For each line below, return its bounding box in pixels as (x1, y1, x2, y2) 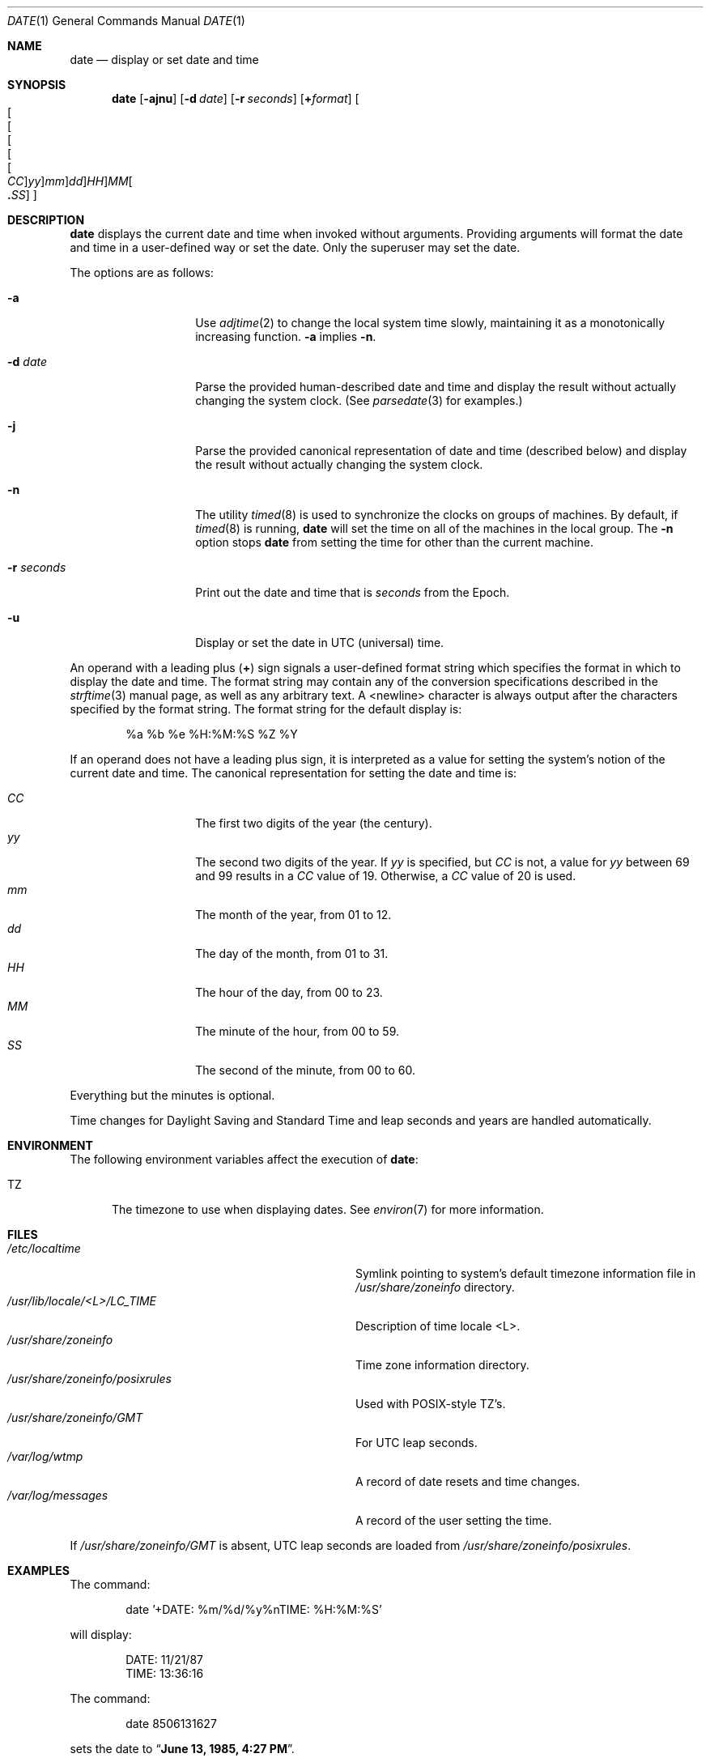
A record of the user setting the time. (355, 1513, 552, 1527)
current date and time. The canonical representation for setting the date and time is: (70, 766, 517, 780)
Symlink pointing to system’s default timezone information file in (355, 1266, 696, 1280)
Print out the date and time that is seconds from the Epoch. (195, 585, 510, 599)
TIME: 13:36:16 (125, 1666, 204, 1680)
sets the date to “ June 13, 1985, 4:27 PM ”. (70, 1742, 295, 1756)
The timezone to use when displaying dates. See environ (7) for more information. (112, 1202, 544, 1216)
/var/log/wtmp (7, 1449, 83, 1463)
